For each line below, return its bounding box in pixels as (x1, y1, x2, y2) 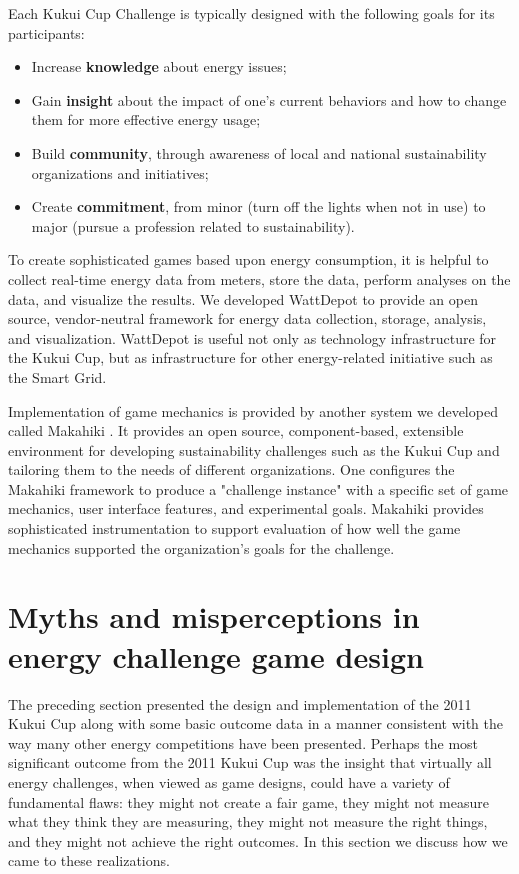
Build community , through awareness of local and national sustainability (31, 142, 487, 163)
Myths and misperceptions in (8, 596, 420, 637)
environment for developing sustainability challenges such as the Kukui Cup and (8, 439, 500, 460)
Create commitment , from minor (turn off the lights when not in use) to (31, 196, 486, 217)
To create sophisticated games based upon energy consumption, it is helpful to (8, 249, 489, 270)
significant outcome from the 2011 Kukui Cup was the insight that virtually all (8, 752, 492, 773)
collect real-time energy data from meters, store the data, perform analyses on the (8, 268, 511, 289)
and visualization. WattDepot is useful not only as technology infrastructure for (8, 327, 497, 348)
